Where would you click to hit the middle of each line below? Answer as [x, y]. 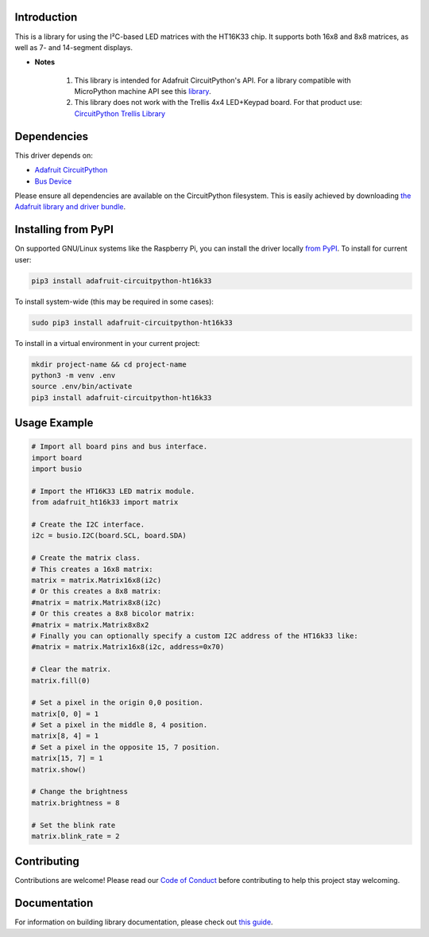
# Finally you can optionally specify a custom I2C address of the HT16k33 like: [195, 636]
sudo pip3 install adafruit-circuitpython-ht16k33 [132, 323]
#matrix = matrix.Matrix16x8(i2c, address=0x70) [128, 647]
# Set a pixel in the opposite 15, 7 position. [126, 747]
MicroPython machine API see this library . [143, 91]
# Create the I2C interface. [88, 525]
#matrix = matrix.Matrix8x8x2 [90, 625]
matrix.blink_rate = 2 [75, 836]
